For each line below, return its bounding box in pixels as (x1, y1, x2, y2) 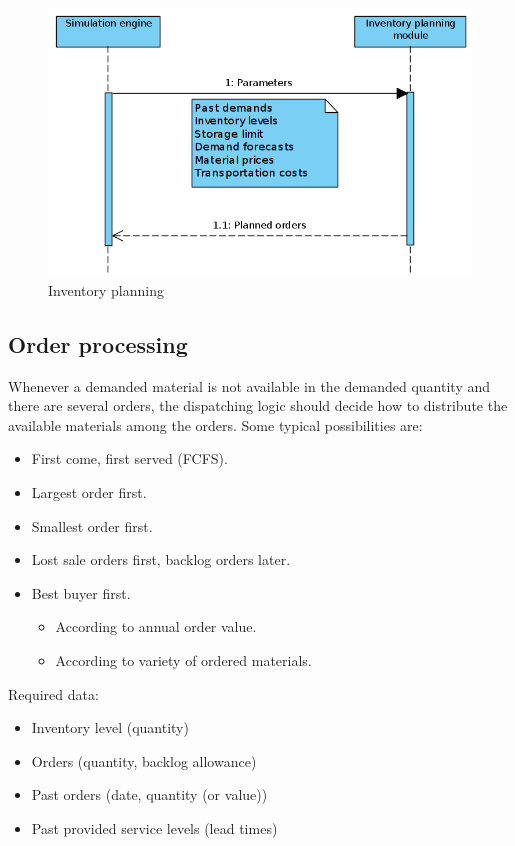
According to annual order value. (55, 616, 257, 637)
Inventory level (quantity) (31, 717, 189, 738)
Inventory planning (48, 279, 164, 300)
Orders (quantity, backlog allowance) (31, 750, 257, 771)
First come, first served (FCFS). (31, 448, 228, 469)
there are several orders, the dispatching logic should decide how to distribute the (8, 395, 508, 416)
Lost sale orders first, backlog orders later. (31, 549, 291, 570)
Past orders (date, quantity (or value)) (31, 784, 268, 805)
